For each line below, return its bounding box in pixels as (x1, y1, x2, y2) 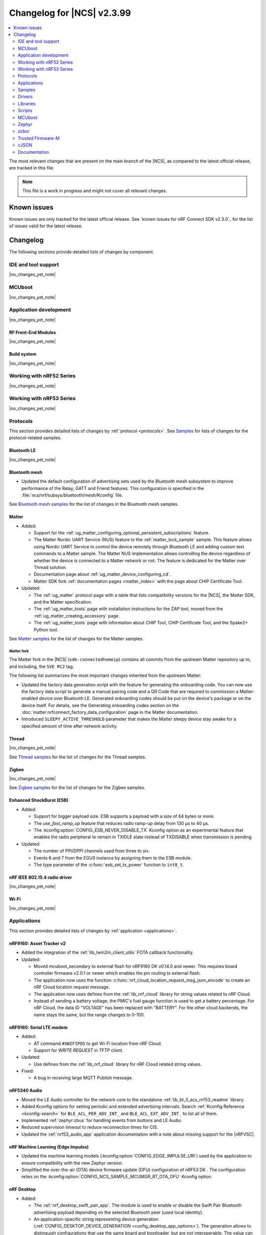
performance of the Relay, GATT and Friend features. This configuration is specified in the (21, 485, 204, 491)
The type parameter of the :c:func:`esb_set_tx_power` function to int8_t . (33, 862, 184, 867)
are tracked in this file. (9, 165, 55, 171)
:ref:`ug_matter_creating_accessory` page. (33, 613, 120, 618)
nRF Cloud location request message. (33, 984, 110, 990)
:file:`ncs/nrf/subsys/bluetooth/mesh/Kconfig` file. (21, 492, 123, 498)
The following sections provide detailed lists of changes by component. (9, 249, 155, 255)
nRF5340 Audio (9, 1087, 42, 1094)
